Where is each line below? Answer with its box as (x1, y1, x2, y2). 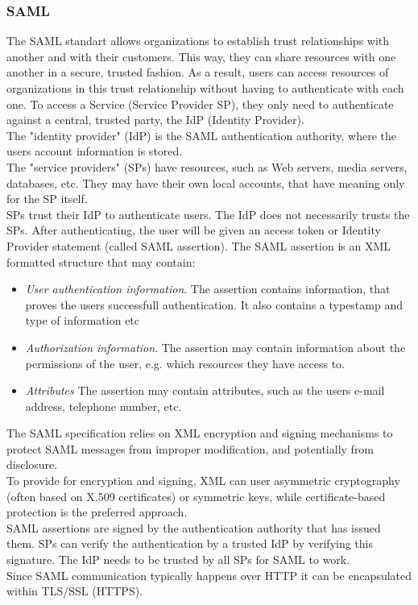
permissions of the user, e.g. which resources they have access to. (25, 354, 345, 371)
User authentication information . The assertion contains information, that (25, 280, 391, 297)
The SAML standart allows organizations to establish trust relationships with (6, 32, 390, 49)
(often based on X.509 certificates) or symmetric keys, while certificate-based (6, 487, 386, 504)
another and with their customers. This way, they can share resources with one (6, 48, 396, 64)
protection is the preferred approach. (6, 503, 188, 520)
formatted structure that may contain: (6, 253, 196, 270)
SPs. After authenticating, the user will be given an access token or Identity (6, 222, 381, 238)
